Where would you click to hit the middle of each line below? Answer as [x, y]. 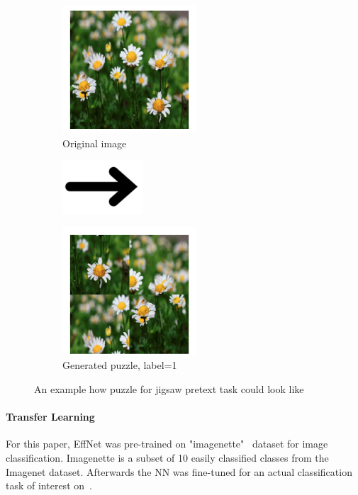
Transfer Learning [50, 417]
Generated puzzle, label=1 [120, 365]
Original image [95, 143]
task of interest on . [49, 485]
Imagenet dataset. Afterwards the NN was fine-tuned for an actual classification [179, 471]
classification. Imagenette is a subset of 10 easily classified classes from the [167, 457]
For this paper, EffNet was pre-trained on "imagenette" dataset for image [167, 444]
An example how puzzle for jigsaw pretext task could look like [169, 389]
